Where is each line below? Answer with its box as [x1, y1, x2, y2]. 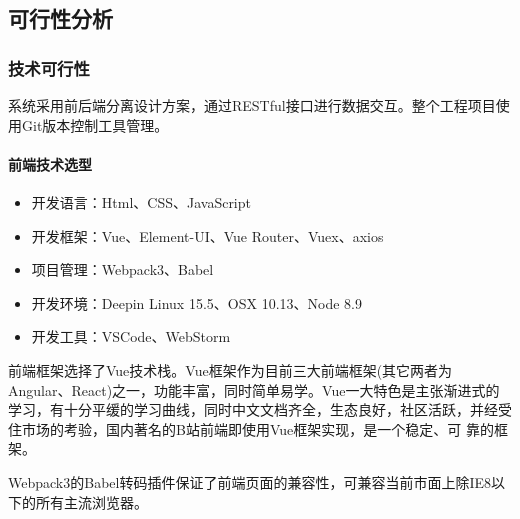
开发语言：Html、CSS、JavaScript [31, 191, 251, 212]
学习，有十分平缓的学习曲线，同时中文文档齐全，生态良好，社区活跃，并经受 [8, 399, 512, 420]
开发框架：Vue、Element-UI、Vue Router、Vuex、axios [31, 225, 384, 246]
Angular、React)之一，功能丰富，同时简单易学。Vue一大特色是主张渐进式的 [8, 379, 500, 400]
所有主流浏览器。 [35, 491, 148, 512]
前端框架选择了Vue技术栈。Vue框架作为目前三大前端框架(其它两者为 [8, 359, 453, 380]
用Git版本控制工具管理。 [8, 114, 169, 135]
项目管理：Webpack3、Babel [31, 259, 214, 280]
